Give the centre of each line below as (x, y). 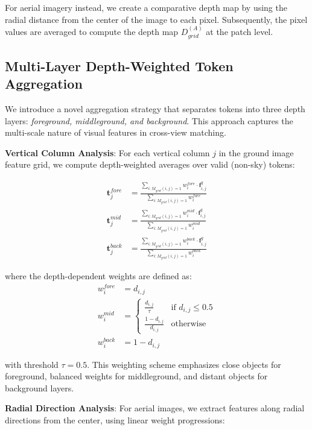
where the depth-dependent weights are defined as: (98, 276)
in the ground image (256, 152)
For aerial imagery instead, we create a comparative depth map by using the (146, 7)
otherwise (189, 324)
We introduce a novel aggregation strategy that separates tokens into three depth (155, 109)
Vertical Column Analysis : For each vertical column (107, 152)
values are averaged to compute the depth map (92, 31)
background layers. (40, 387)
